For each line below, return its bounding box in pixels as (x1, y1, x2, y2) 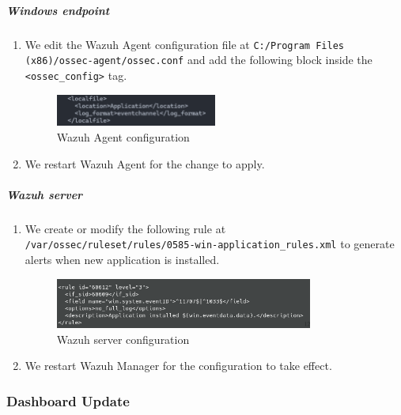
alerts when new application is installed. (25, 251, 220, 267)
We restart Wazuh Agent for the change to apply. (25, 155, 265, 172)
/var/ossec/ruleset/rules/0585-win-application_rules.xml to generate (25, 236, 395, 252)
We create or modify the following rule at (25, 220, 226, 236)
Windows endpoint (6, 2, 110, 18)
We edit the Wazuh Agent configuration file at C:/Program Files (25, 36, 344, 52)
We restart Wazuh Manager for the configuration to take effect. (25, 357, 332, 374)
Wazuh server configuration (56, 330, 190, 347)
